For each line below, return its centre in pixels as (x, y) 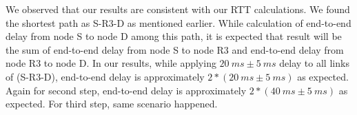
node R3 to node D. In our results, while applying (111, 63)
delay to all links (314, 63)
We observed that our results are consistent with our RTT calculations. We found (178, 9)
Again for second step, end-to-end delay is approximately (126, 90)
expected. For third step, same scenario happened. (112, 104)
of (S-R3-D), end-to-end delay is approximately (105, 76)
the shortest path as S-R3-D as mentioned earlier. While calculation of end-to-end (178, 22)
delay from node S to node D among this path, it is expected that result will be (174, 36)
